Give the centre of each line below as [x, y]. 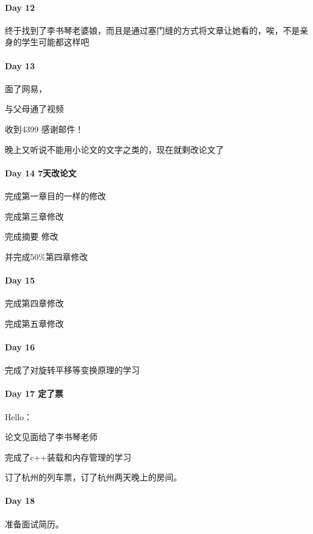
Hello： [19, 416]
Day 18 [20, 501]
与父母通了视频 [34, 109]
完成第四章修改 [34, 303]
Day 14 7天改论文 [41, 172]
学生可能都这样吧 [55, 42]
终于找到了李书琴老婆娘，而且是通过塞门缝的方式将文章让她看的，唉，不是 [152, 30]
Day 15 [20, 280]
